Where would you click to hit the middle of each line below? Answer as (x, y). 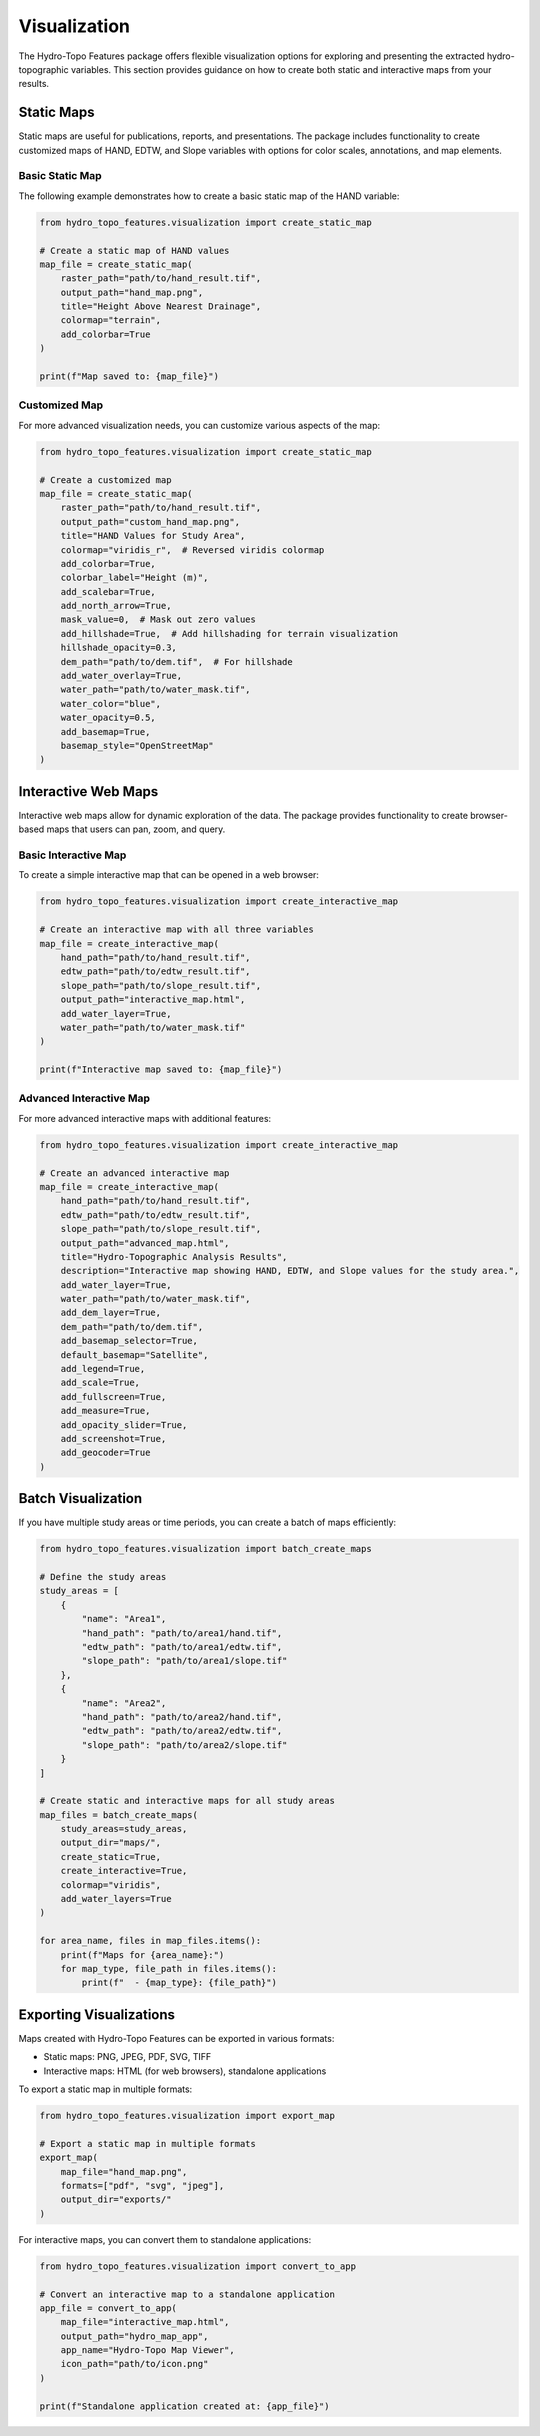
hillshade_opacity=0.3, (118, 648)
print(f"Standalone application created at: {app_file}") (184, 2406)
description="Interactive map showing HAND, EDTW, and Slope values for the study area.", (290, 1271)
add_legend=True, (103, 1369)
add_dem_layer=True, (111, 1313)
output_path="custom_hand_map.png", (150, 521)
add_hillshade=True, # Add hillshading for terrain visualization (229, 633)
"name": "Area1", (124, 1619)
